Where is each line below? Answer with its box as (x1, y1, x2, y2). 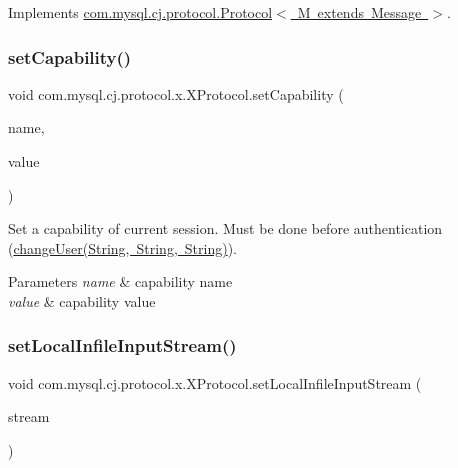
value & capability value (8, 290, 156, 311)
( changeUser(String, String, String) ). (8, 237, 237, 258)
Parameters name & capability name (8, 271, 233, 292)
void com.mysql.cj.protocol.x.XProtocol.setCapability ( (8, 83, 344, 104)
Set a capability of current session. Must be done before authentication (8, 218, 443, 239)
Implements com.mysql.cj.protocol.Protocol (8, 2, 273, 22)
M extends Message (297, 2, 422, 22)
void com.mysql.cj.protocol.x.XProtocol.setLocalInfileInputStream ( (8, 372, 422, 393)
